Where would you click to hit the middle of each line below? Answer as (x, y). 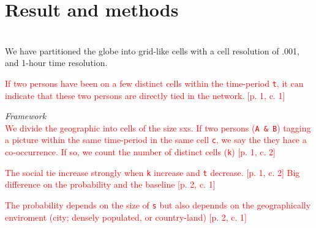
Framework (26, 116)
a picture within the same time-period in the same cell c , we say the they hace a (156, 140)
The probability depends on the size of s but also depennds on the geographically (158, 204)
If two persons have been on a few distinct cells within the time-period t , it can (154, 83)
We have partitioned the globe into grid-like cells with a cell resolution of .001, (152, 50)
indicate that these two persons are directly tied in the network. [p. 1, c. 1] (145, 95)
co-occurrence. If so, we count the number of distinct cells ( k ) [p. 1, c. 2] (140, 152)
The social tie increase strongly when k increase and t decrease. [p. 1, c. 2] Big (152, 172)
